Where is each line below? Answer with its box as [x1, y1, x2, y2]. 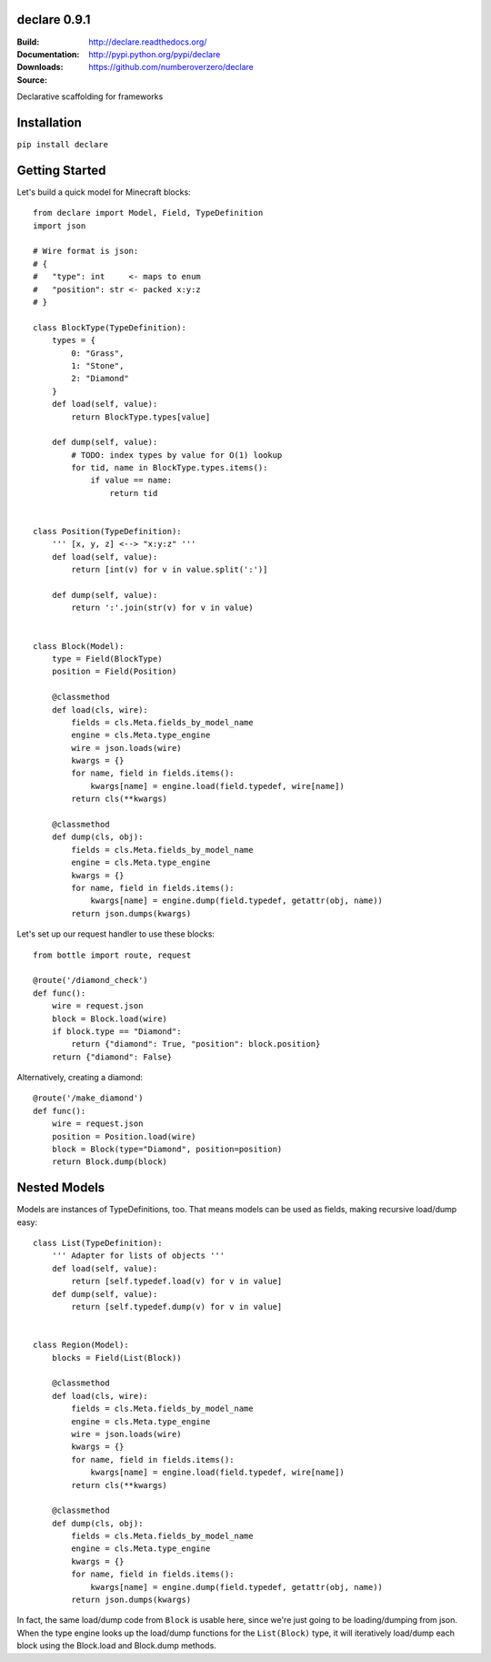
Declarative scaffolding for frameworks [16, 91, 164, 102]
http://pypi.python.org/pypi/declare [88, 48, 221, 59]
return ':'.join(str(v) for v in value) [71, 603, 254, 613]
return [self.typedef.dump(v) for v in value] [71, 1302, 283, 1312]
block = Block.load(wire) [51, 1013, 168, 1024]
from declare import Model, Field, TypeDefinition [33, 208, 264, 218]
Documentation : [16, 48, 80, 59]
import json [33, 220, 86, 231]
